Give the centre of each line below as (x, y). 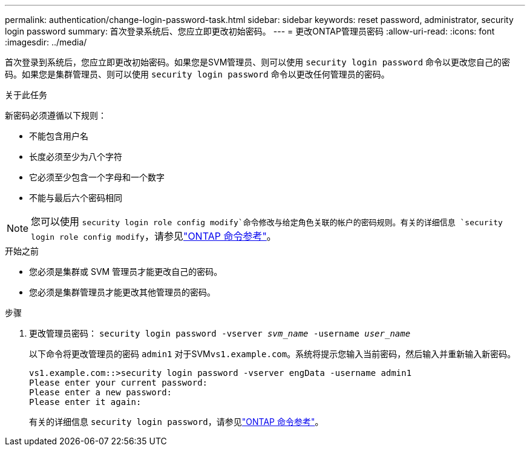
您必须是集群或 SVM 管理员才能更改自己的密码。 (126, 272)
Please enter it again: (85, 402)
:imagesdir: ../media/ (46, 42)
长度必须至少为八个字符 (76, 156)
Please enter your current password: (119, 383)
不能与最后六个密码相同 (76, 198)
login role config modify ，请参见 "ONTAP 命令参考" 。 (154, 236)
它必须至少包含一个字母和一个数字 (97, 177)
